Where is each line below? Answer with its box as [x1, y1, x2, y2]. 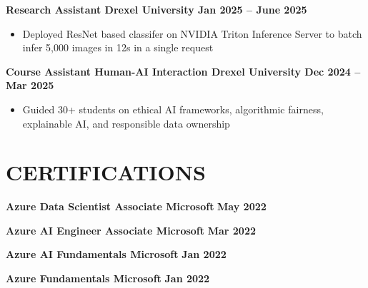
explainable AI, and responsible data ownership [22, 115, 230, 130]
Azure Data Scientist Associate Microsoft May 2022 [6, 199, 267, 214]
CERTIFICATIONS [6, 158, 206, 187]
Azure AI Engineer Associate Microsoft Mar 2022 [6, 222, 256, 237]
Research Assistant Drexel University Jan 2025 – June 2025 [6, 2, 307, 16]
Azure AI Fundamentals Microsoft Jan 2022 [6, 247, 227, 262]
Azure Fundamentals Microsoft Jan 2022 [6, 271, 210, 286]
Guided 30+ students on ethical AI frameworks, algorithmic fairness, [22, 101, 324, 116]
